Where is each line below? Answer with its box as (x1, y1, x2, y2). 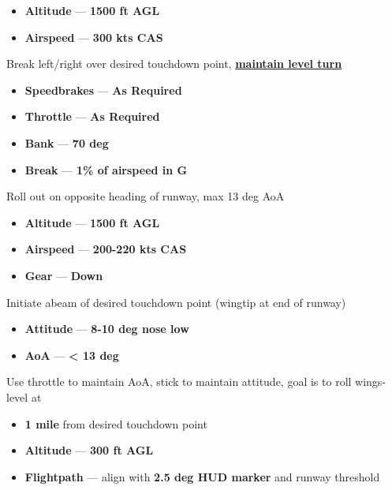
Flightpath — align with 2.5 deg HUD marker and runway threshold (24, 468, 380, 484)
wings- (355, 373, 386, 390)
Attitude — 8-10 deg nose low (24, 320, 189, 337)
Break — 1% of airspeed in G (24, 161, 188, 178)
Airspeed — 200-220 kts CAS (24, 241, 187, 257)
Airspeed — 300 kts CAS (24, 28, 163, 45)
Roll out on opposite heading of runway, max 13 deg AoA (6, 188, 285, 204)
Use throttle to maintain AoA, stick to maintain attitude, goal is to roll (6, 373, 352, 390)
